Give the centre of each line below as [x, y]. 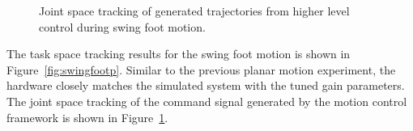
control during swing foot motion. [122, 26]
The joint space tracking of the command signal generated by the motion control [207, 101]
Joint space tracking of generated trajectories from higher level [194, 11]
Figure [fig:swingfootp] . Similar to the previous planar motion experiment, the [201, 69]
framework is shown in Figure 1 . [87, 117]
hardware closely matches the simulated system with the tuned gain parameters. [206, 85]
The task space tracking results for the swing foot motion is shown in [179, 54]
